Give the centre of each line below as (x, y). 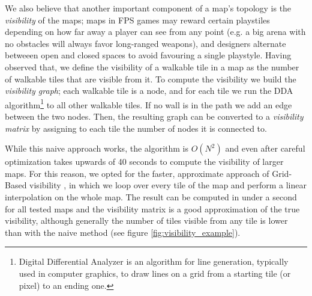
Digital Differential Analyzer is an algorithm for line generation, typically (154, 261)
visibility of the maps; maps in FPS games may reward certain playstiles (137, 20)
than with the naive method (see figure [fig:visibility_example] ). (123, 232)
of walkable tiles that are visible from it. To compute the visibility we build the (151, 79)
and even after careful (265, 148)
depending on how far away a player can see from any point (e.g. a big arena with (155, 32)
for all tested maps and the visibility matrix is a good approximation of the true (152, 208)
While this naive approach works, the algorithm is (97, 148)
